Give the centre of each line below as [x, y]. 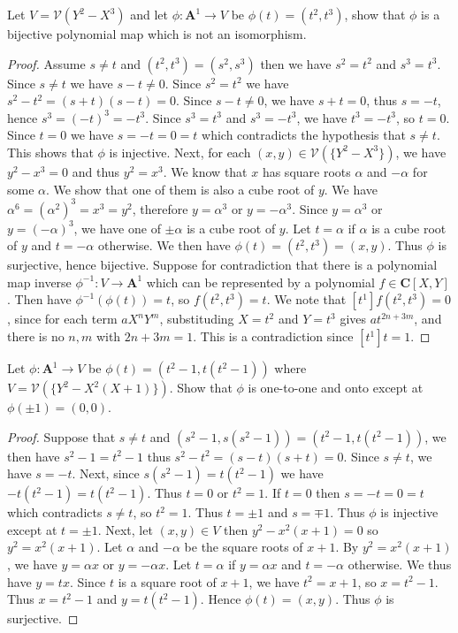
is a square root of [167, 581]
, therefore [160, 208]
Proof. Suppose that [61, 436]
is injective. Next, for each [180, 152]
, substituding [197, 319]
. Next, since [106, 473]
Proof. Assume [46, 63]
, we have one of [117, 228]
